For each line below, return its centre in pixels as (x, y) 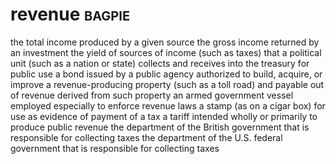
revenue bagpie (70, 14)
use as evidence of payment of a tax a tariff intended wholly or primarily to (164, 116)
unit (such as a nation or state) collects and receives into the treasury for (160, 63)
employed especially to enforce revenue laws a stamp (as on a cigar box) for (168, 105)
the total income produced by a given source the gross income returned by (165, 42)
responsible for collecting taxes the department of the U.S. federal (146, 137)
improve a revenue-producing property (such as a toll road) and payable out (167, 84)
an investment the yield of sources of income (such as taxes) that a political (166, 52)
